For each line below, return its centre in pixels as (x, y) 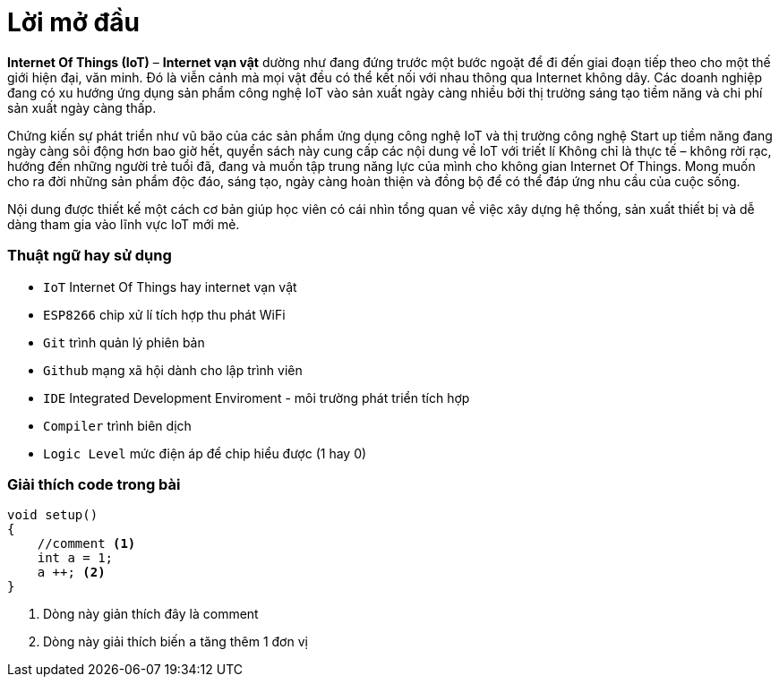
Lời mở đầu (73, 22)
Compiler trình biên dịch (117, 425)
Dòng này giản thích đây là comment (151, 614)
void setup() (53, 515)
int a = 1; (75, 558)
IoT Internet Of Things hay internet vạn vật (170, 286)
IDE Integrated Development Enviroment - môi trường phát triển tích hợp (257, 398)
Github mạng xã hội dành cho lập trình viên (173, 370)
